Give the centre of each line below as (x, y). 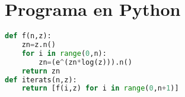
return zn (41, 71)
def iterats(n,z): (41, 80)
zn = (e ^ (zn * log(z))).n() (85, 62)
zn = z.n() (39, 45)
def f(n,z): (28, 36)
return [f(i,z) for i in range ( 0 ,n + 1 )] (100, 88)
